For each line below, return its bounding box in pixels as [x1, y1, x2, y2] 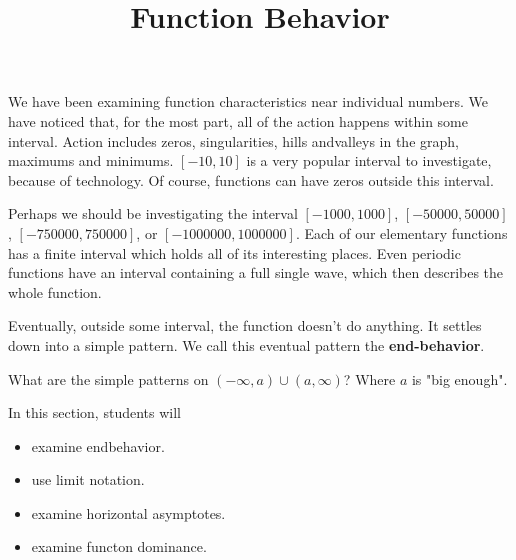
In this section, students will [8, 402, 181, 423]
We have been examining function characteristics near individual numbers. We [8, 91, 488, 112]
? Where [343, 368, 396, 389]
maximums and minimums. [8, 150, 174, 171]
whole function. [8, 281, 102, 302]
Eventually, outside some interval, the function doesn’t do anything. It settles [8, 315, 482, 336]
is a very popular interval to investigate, [246, 150, 492, 171]
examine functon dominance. [31, 536, 207, 557]
